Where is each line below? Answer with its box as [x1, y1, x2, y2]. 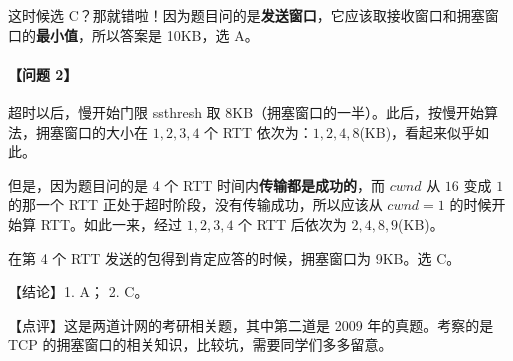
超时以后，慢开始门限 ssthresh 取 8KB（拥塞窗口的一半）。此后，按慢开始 [8, 101, 485, 122]
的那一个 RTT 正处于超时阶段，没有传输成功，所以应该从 [8, 194, 383, 215]
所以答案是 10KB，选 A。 [91, 24, 259, 45]
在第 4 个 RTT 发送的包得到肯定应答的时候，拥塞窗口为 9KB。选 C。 [8, 247, 461, 268]
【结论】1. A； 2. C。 [8, 281, 149, 302]
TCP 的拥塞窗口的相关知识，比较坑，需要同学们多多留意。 [8, 334, 393, 355]
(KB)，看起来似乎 [359, 121, 476, 142]
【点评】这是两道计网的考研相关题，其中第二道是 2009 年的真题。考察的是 [8, 314, 494, 335]
